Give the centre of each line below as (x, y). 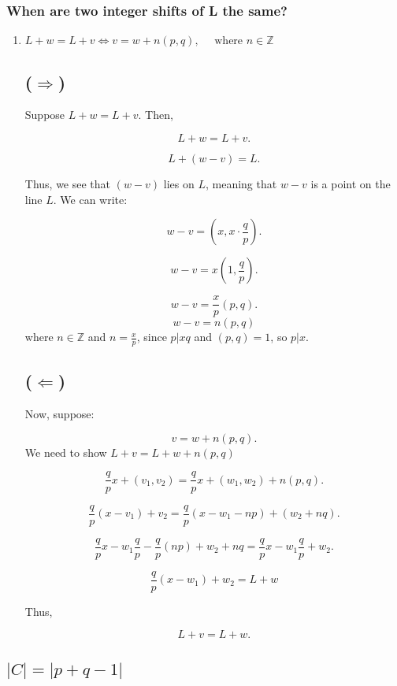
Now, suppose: (59, 414)
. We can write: (90, 199)
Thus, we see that (68, 184)
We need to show (66, 452)
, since (152, 337)
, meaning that (241, 184)
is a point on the (351, 184)
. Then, (156, 115)
